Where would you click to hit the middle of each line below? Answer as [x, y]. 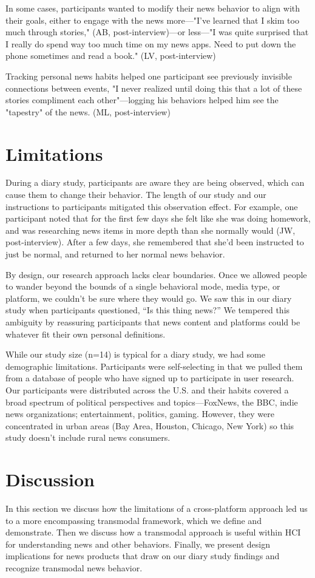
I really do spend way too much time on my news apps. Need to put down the [151, 43]
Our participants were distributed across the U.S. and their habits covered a [147, 389]
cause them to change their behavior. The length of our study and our [136, 195]
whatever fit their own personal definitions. [86, 334]
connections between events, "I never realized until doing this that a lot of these [154, 88]
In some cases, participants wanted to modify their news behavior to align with [153, 8]
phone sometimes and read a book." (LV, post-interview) [111, 56]
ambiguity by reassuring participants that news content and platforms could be [153, 322]
